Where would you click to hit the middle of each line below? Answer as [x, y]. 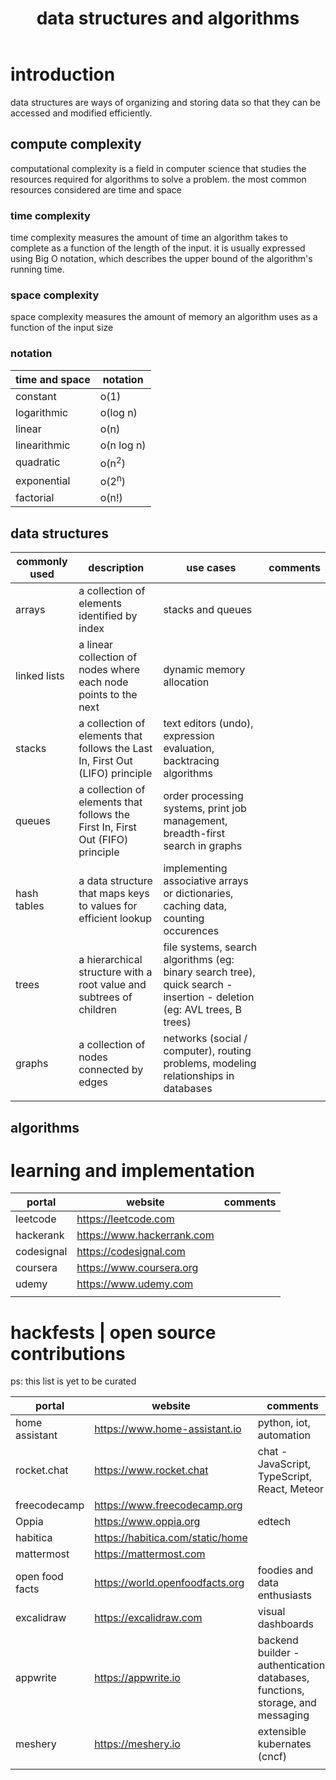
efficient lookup [115, 919]
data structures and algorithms [168, 18]
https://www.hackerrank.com [145, 1235]
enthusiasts [284, 1595]
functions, [281, 1690]
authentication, [292, 1665]
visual [271, 1612]
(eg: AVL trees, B [202, 1010]
